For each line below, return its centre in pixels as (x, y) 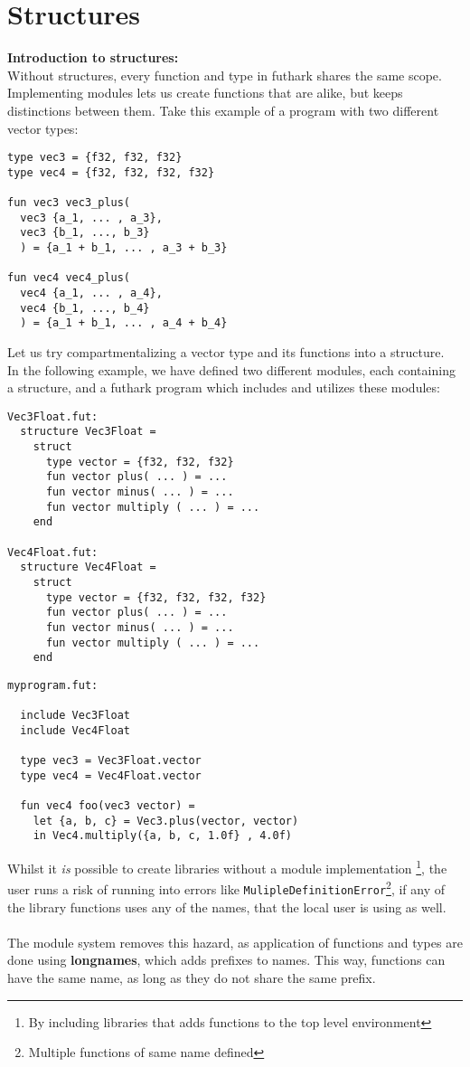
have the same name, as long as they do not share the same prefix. (192, 978)
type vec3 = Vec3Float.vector (111, 761)
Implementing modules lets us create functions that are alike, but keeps (205, 93)
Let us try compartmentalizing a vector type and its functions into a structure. (226, 351)
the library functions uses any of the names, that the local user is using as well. (227, 906)
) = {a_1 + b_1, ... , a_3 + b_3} (124, 248)
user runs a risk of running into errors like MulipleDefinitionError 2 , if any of (226, 888)
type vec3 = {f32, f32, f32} (95, 158)
